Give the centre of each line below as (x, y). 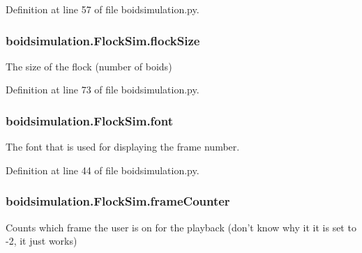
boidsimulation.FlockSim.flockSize (103, 40)
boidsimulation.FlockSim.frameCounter (118, 201)
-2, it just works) (42, 241)
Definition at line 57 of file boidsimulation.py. (103, 9)
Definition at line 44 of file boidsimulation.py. (103, 170)
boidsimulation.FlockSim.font (89, 120)
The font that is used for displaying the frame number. (123, 147)
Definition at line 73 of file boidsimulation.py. (103, 90)
